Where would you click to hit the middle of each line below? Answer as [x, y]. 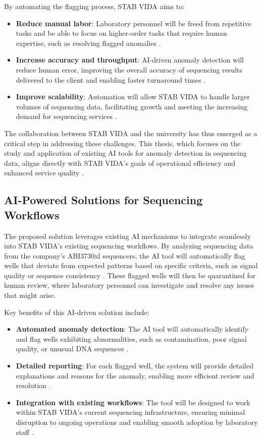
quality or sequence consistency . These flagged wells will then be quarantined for [130, 275]
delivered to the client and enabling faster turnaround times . [111, 79]
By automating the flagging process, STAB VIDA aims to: [94, 6]
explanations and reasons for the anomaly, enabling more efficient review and [135, 375]
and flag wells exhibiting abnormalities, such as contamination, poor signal [131, 338]
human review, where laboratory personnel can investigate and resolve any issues [129, 285]
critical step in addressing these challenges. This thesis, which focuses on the [122, 143]
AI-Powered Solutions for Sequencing [103, 200]
